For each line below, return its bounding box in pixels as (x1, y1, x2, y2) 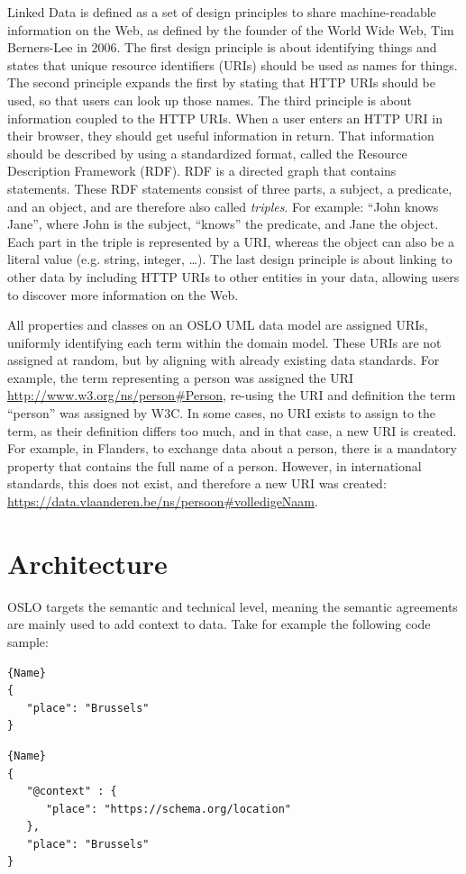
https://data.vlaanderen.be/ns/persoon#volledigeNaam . (7, 492, 318, 511)
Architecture (7, 544, 168, 581)
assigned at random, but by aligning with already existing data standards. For (7, 351, 440, 369)
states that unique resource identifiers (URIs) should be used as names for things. (7, 55, 458, 74)
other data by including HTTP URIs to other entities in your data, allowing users (7, 267, 460, 286)
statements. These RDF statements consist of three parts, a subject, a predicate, (7, 178, 452, 197)
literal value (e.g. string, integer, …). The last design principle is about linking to (7, 250, 452, 269)
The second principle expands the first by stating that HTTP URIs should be (7, 73, 435, 92)
